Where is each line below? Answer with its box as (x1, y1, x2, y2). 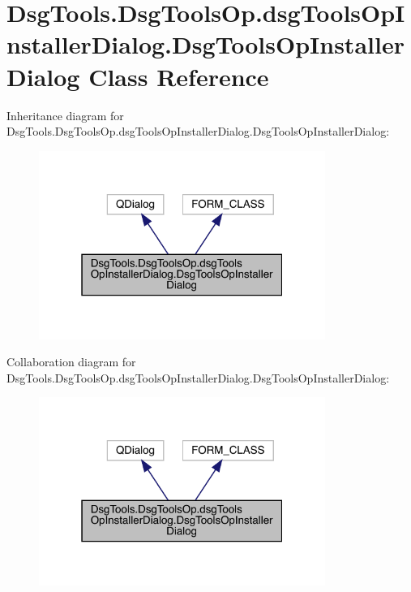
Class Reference (88, 59, 269, 93)
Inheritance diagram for (6, 106, 124, 123)
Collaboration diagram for (6, 353, 136, 370)
